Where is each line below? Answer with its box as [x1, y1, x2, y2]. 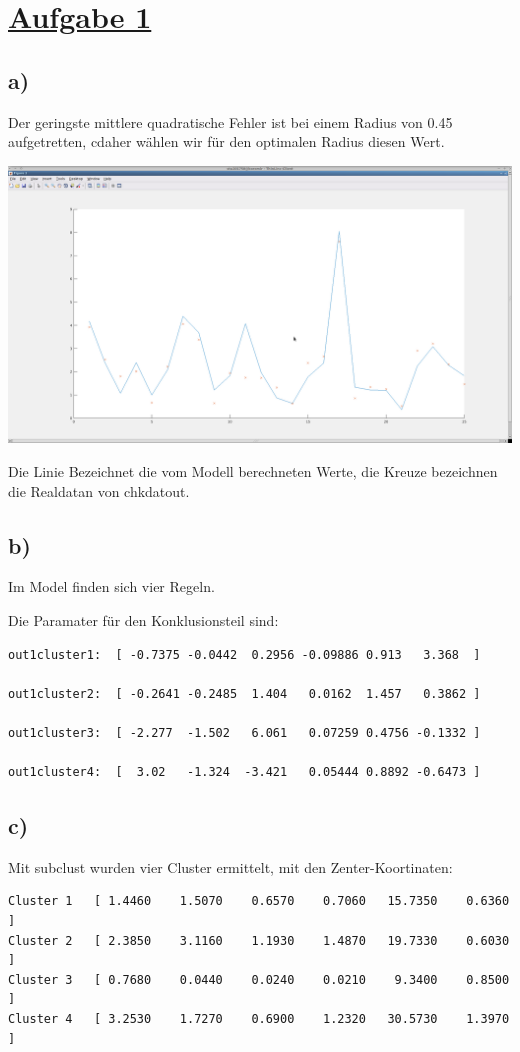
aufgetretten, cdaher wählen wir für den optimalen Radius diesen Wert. [8, 131, 445, 152]
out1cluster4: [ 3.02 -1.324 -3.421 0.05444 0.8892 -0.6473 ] [8, 765, 481, 780]
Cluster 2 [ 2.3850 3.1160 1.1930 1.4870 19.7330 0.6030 [8, 933, 510, 948]
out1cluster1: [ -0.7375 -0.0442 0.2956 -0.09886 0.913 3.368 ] [8, 647, 481, 662]
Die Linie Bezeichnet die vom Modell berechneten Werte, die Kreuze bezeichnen [8, 460, 498, 481]
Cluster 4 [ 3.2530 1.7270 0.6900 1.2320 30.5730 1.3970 [8, 1012, 510, 1027]
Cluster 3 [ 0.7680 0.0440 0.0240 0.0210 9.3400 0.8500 [8, 972, 510, 987]
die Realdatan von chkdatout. [8, 480, 190, 501]
